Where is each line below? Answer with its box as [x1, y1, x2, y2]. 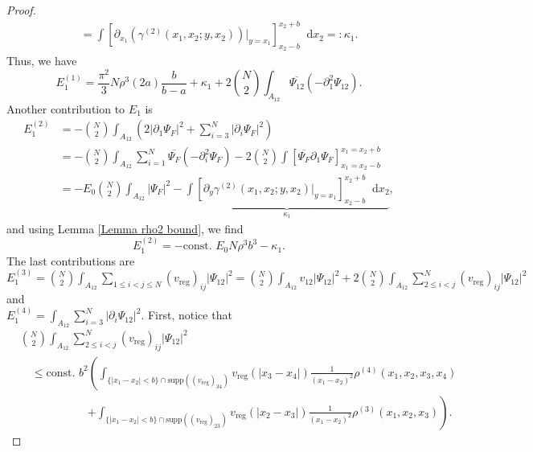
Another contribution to [6, 100, 125, 117]
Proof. [6, 2, 36, 18]
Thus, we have [6, 52, 77, 69]
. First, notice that [141, 306, 232, 323]
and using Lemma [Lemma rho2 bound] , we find [6, 220, 244, 236]
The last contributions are [6, 252, 135, 269]
